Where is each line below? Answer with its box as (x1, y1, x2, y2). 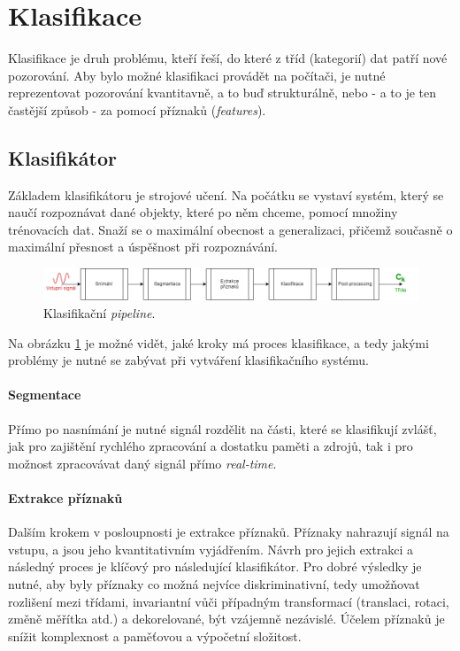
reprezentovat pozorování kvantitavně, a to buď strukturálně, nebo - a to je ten (8, 83, 437, 102)
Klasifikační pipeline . (43, 304, 156, 322)
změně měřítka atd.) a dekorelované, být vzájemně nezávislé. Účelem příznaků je (8, 609, 445, 628)
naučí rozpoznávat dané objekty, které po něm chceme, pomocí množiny (8, 203, 398, 221)
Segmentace (8, 385, 81, 404)
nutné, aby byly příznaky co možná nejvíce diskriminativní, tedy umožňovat (8, 574, 420, 593)
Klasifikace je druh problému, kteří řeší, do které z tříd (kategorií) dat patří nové (8, 49, 448, 67)
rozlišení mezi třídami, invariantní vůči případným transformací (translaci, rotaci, (8, 592, 449, 610)
